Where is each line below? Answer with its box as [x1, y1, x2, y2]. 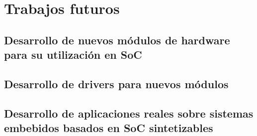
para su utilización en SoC [4, 47, 142, 62]
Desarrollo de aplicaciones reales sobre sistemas [4, 105, 254, 121]
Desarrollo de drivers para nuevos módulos [4, 76, 229, 91]
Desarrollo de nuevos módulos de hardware [4, 32, 230, 47]
